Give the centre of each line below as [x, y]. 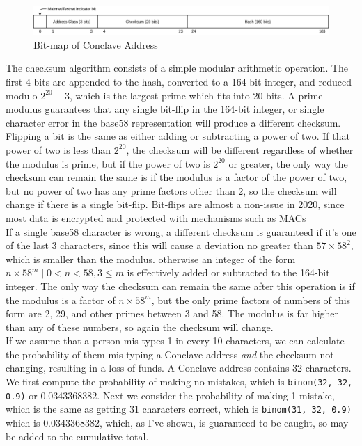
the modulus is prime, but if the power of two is [108, 163]
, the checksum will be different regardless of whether [240, 149]
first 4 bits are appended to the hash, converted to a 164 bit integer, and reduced [179, 82]
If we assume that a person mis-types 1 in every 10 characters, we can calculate [175, 341]
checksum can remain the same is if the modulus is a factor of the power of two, [176, 177]
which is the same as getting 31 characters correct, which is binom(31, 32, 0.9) [179, 409]
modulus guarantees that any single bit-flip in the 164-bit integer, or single [165, 109]
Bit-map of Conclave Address [96, 44]
